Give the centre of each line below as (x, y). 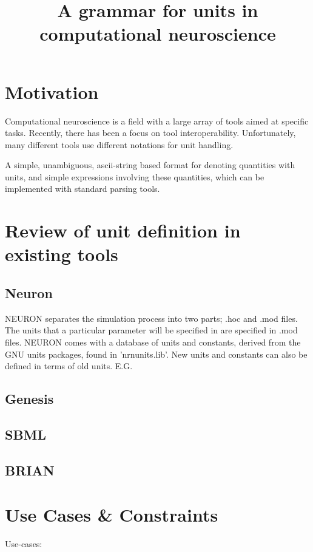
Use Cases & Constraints (112, 515)
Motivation (52, 91)
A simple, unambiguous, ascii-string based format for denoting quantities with (150, 165)
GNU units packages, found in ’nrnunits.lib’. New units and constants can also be (156, 354)
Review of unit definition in (123, 230)
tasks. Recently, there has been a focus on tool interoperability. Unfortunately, (150, 133)
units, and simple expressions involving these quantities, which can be (135, 176)
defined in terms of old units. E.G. (69, 366)
